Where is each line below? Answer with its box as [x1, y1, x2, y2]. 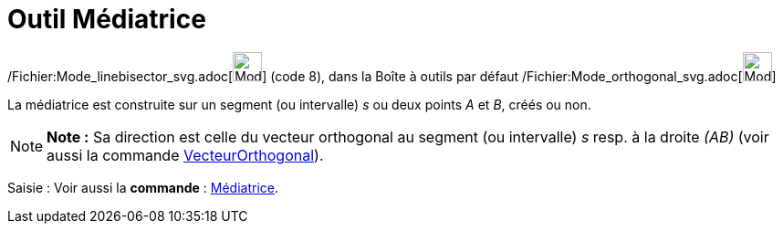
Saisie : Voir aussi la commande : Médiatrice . [7, 179, 279, 195]
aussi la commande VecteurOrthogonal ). [47, 145, 324, 164]
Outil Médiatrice [7, 4, 206, 35]
